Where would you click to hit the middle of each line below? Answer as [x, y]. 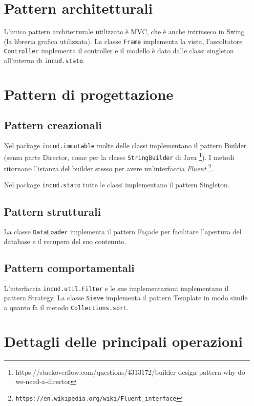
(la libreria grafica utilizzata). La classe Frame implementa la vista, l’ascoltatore [123, 41]
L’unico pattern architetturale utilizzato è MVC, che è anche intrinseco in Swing [124, 32]
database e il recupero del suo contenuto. [65, 241]
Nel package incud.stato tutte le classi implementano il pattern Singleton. [117, 185]
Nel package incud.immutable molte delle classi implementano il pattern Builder [125, 146]
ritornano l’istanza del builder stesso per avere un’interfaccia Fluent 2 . [109, 168]
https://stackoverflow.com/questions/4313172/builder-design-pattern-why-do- [131, 372]
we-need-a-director [43, 381]
